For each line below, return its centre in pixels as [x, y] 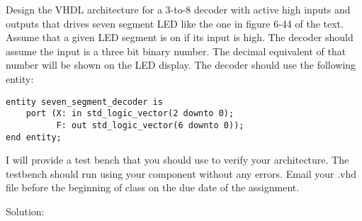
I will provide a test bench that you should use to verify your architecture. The [177, 160]
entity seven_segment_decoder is [84, 102]
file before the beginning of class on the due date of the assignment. [153, 187]
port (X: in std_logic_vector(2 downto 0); [130, 114]
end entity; [34, 137]
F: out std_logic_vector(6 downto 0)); [150, 125]
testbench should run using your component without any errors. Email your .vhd [181, 173]
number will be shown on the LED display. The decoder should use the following [181, 65]
